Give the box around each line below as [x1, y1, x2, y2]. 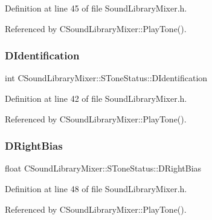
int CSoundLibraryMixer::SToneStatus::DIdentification [5, 72, 208, 84]
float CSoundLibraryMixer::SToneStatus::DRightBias [5, 162, 202, 175]
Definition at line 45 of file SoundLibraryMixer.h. [5, 2, 187, 14]
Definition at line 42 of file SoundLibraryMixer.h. [5, 92, 187, 104]
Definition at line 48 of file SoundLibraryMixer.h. [5, 182, 187, 195]
